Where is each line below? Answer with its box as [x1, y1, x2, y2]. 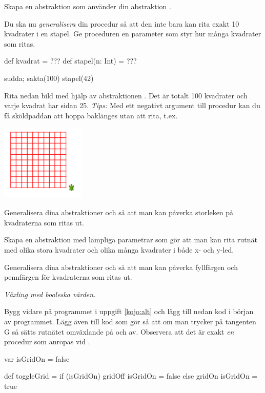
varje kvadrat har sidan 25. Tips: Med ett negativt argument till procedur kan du [4, 100, 260, 111]
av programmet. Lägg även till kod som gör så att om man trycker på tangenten [4, 316, 256, 327]
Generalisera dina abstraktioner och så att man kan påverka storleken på [4, 207, 234, 218]
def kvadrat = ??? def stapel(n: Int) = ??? [4, 55, 137, 66]
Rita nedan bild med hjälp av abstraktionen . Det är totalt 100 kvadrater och [4, 90, 248, 100]
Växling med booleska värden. [4, 288, 96, 299]
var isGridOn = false [4, 353, 70, 364]
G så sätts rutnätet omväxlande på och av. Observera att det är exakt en [4, 326, 234, 337]
